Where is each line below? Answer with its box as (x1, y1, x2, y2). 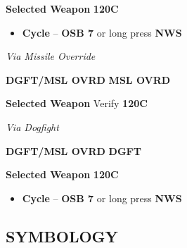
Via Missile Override (6, 49, 96, 63)
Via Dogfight (6, 119, 59, 134)
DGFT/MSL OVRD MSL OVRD (6, 72, 171, 87)
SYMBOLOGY (6, 225, 118, 247)
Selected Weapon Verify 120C (6, 96, 148, 111)
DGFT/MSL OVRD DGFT (6, 143, 141, 158)
